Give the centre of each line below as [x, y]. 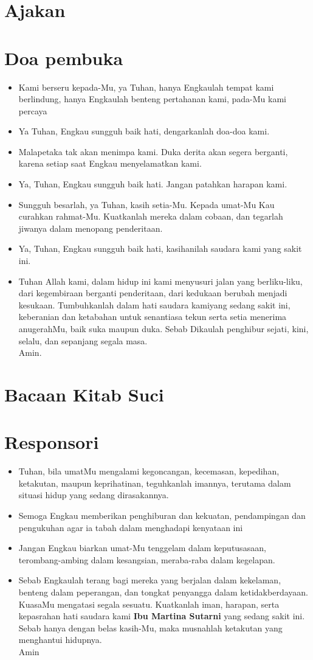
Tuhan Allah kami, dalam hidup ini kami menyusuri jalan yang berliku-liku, [160, 281]
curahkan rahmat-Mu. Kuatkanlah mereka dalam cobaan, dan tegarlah [151, 216]
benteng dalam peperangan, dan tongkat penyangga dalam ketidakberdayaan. [163, 592]
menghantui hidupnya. [60, 640]
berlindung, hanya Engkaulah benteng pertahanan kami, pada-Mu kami [153, 99]
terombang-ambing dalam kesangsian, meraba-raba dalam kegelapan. [147, 559]
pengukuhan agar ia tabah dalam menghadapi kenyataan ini [131, 527]
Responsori [52, 442]
